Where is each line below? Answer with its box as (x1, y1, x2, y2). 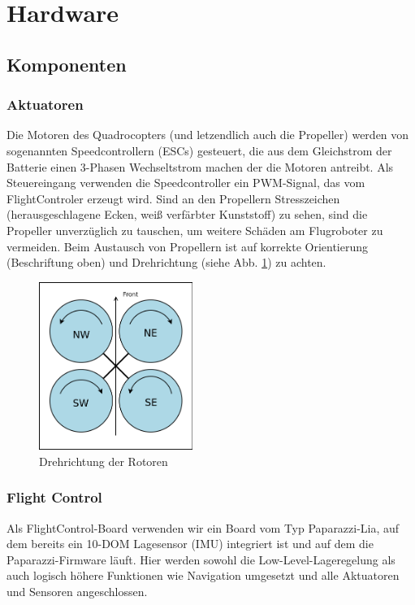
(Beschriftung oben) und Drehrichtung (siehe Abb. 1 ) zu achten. (6, 254, 326, 271)
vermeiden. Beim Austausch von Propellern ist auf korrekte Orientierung (6, 237, 369, 255)
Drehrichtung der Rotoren (39, 452, 168, 469)
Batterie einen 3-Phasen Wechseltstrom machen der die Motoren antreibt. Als (6, 158, 394, 175)
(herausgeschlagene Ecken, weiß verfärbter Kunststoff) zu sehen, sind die (6, 206, 368, 223)
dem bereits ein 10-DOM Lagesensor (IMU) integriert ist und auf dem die (6, 535, 374, 552)
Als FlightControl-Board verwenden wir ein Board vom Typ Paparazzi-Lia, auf (6, 519, 400, 536)
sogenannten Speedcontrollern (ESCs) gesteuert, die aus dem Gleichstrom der (6, 141, 392, 159)
